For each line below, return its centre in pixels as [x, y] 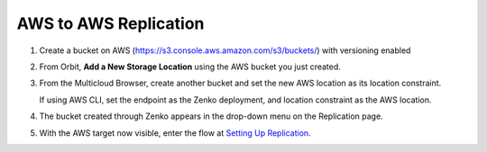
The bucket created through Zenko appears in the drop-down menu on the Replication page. [211, 116]
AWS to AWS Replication [110, 23]
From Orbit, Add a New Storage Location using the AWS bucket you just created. [190, 67]
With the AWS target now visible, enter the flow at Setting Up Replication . [175, 133]
